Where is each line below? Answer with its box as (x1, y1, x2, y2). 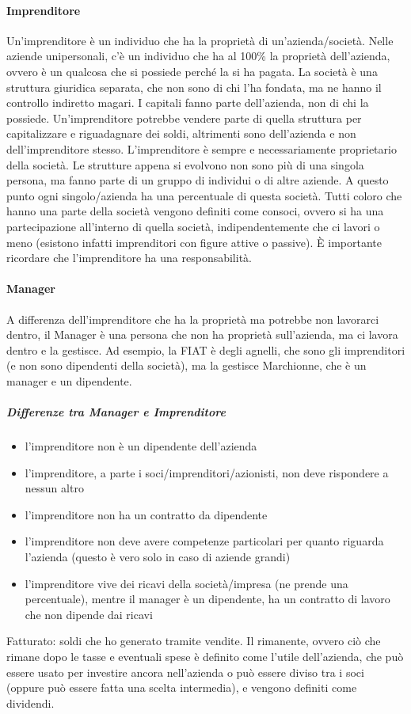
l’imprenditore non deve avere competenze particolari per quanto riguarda (25, 533, 384, 549)
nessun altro (25, 480, 84, 496)
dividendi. (6, 694, 55, 711)
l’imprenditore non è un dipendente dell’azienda (25, 438, 257, 454)
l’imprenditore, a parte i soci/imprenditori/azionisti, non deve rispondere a (25, 464, 389, 480)
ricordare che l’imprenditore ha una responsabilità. (6, 249, 252, 266)
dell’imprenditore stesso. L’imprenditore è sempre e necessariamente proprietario (6, 140, 397, 157)
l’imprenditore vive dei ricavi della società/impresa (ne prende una (25, 575, 348, 591)
